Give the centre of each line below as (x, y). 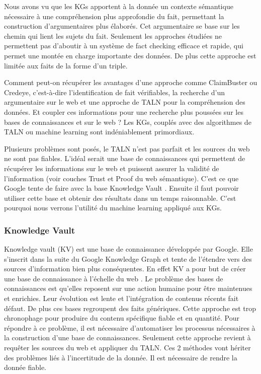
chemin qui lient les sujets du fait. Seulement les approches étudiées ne (113, 35)
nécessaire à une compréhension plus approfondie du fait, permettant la (114, 16)
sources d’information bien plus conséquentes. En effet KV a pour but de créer (125, 269)
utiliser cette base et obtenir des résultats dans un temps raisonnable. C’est (120, 198)
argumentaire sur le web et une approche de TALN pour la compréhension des (125, 102)
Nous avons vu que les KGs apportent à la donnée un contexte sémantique (119, 6)
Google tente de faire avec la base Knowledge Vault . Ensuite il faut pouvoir (121, 188)
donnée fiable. (25, 367)
